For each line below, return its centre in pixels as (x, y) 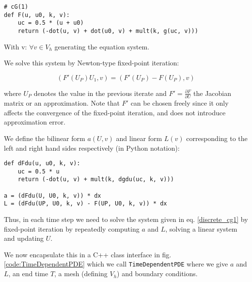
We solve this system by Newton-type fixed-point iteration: (92, 63)
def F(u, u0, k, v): (37, 15)
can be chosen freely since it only (180, 103)
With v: (16, 46)
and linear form (139, 138)
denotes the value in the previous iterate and (100, 93)
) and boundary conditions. (157, 274)
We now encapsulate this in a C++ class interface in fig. (88, 254)
